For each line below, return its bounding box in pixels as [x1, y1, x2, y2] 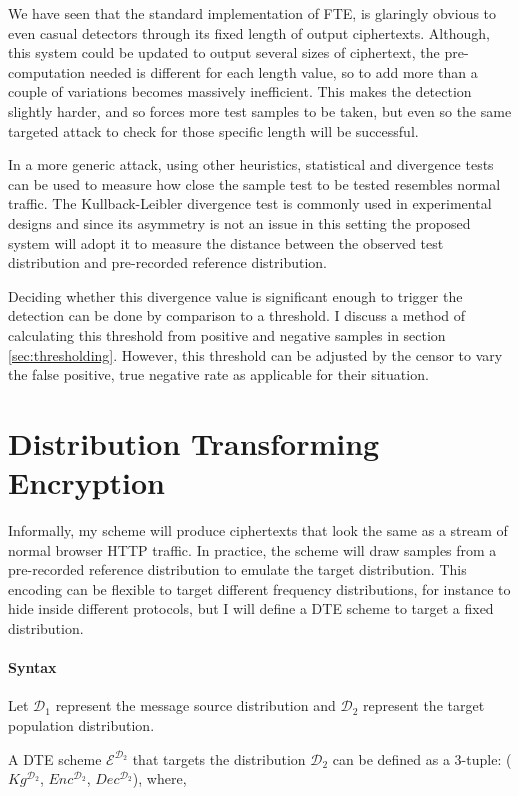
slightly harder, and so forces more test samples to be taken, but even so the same [8, 100, 512, 121]
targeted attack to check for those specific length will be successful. [8, 120, 419, 141]
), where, [132, 768, 187, 789]
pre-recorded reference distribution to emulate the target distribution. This [8, 559, 467, 580]
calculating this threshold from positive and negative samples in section [8, 324, 446, 345]
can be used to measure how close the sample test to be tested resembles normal [8, 173, 501, 194]
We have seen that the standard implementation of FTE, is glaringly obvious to [8, 3, 497, 23]
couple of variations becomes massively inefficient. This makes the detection [8, 81, 472, 102]
